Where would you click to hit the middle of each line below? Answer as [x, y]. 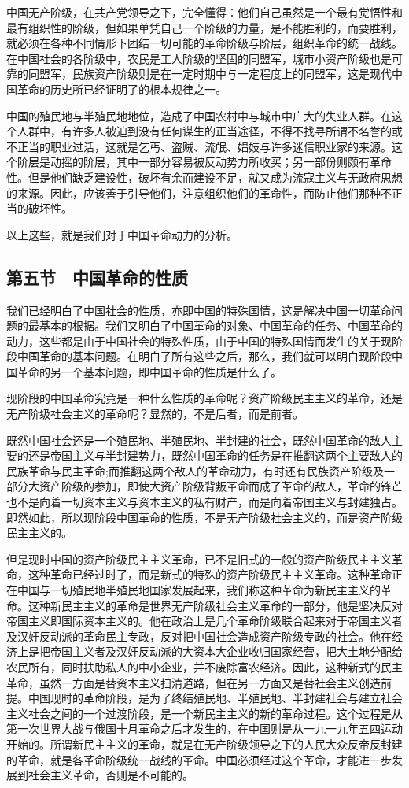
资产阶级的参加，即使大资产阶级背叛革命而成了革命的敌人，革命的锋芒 [221, 486]
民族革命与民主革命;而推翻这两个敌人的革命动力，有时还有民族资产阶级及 [195, 470]
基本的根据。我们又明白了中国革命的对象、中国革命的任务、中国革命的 [221, 326]
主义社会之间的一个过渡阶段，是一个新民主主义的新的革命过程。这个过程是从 [204, 713]
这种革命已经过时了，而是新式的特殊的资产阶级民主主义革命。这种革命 [210, 574]
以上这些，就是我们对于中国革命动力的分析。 [122, 234]
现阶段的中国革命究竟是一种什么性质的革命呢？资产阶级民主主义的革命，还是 [204, 398]
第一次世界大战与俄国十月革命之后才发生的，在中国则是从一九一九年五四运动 [204, 729]
